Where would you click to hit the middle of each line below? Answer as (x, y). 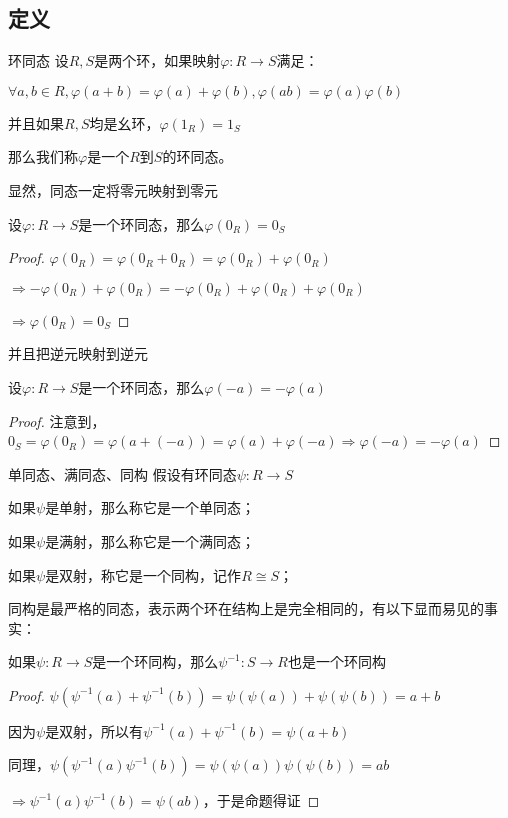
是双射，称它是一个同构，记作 (143, 574)
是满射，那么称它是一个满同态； (150, 540)
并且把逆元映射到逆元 (78, 353)
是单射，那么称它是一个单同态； (150, 507)
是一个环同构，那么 (155, 661)
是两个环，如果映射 (157, 60)
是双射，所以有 (94, 730)
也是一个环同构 (336, 661)
